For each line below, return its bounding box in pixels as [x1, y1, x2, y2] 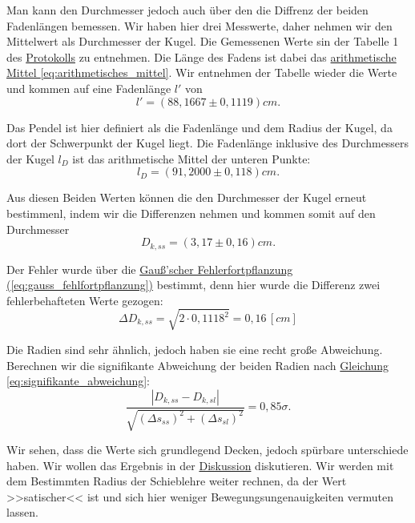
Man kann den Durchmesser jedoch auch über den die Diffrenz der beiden [6, 2, 369, 18]
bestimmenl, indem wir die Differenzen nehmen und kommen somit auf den [6, 204, 376, 221]
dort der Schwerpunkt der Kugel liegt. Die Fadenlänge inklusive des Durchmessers [6, 135, 409, 151]
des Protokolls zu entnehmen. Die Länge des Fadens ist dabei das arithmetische [6, 48, 397, 65]
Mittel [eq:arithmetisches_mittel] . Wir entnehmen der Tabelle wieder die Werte [6, 64, 397, 81]
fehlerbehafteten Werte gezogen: [6, 292, 163, 308]
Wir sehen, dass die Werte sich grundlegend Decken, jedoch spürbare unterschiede [6, 441, 409, 458]
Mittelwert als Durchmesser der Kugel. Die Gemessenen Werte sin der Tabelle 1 [6, 33, 399, 50]
